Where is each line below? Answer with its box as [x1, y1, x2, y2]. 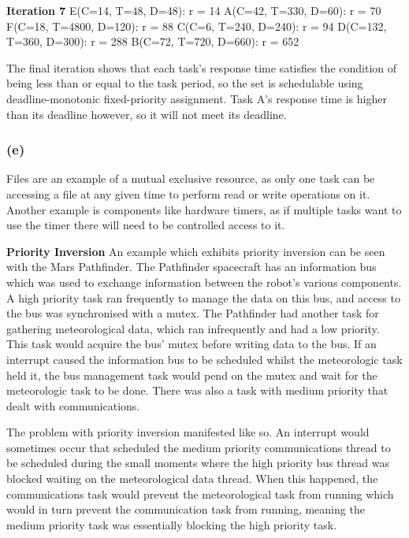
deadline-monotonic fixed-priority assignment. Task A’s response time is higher [6, 90, 387, 106]
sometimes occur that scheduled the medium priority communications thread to [6, 439, 391, 455]
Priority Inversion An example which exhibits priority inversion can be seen [6, 243, 385, 259]
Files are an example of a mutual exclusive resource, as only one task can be [6, 170, 375, 187]
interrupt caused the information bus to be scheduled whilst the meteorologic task [6, 351, 403, 367]
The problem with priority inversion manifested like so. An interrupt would [6, 424, 370, 440]
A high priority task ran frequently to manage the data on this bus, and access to [6, 289, 400, 306]
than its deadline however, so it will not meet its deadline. [6, 106, 287, 122]
